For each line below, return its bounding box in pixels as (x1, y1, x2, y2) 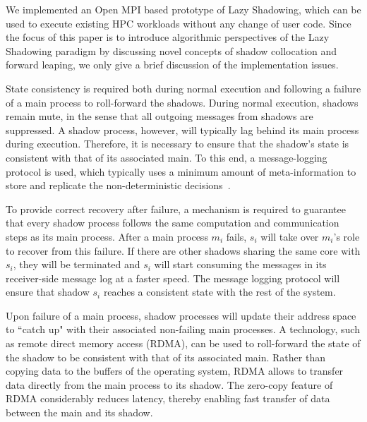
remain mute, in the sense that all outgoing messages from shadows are (6, 109, 313, 123)
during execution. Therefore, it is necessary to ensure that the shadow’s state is (6, 136, 349, 151)
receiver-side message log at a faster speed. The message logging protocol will (6, 270, 340, 285)
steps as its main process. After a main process (6, 229, 208, 243)
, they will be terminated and (13, 257, 140, 272)
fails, (226, 229, 247, 243)
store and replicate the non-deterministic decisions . (6, 178, 231, 193)
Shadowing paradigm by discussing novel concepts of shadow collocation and (6, 43, 337, 58)
